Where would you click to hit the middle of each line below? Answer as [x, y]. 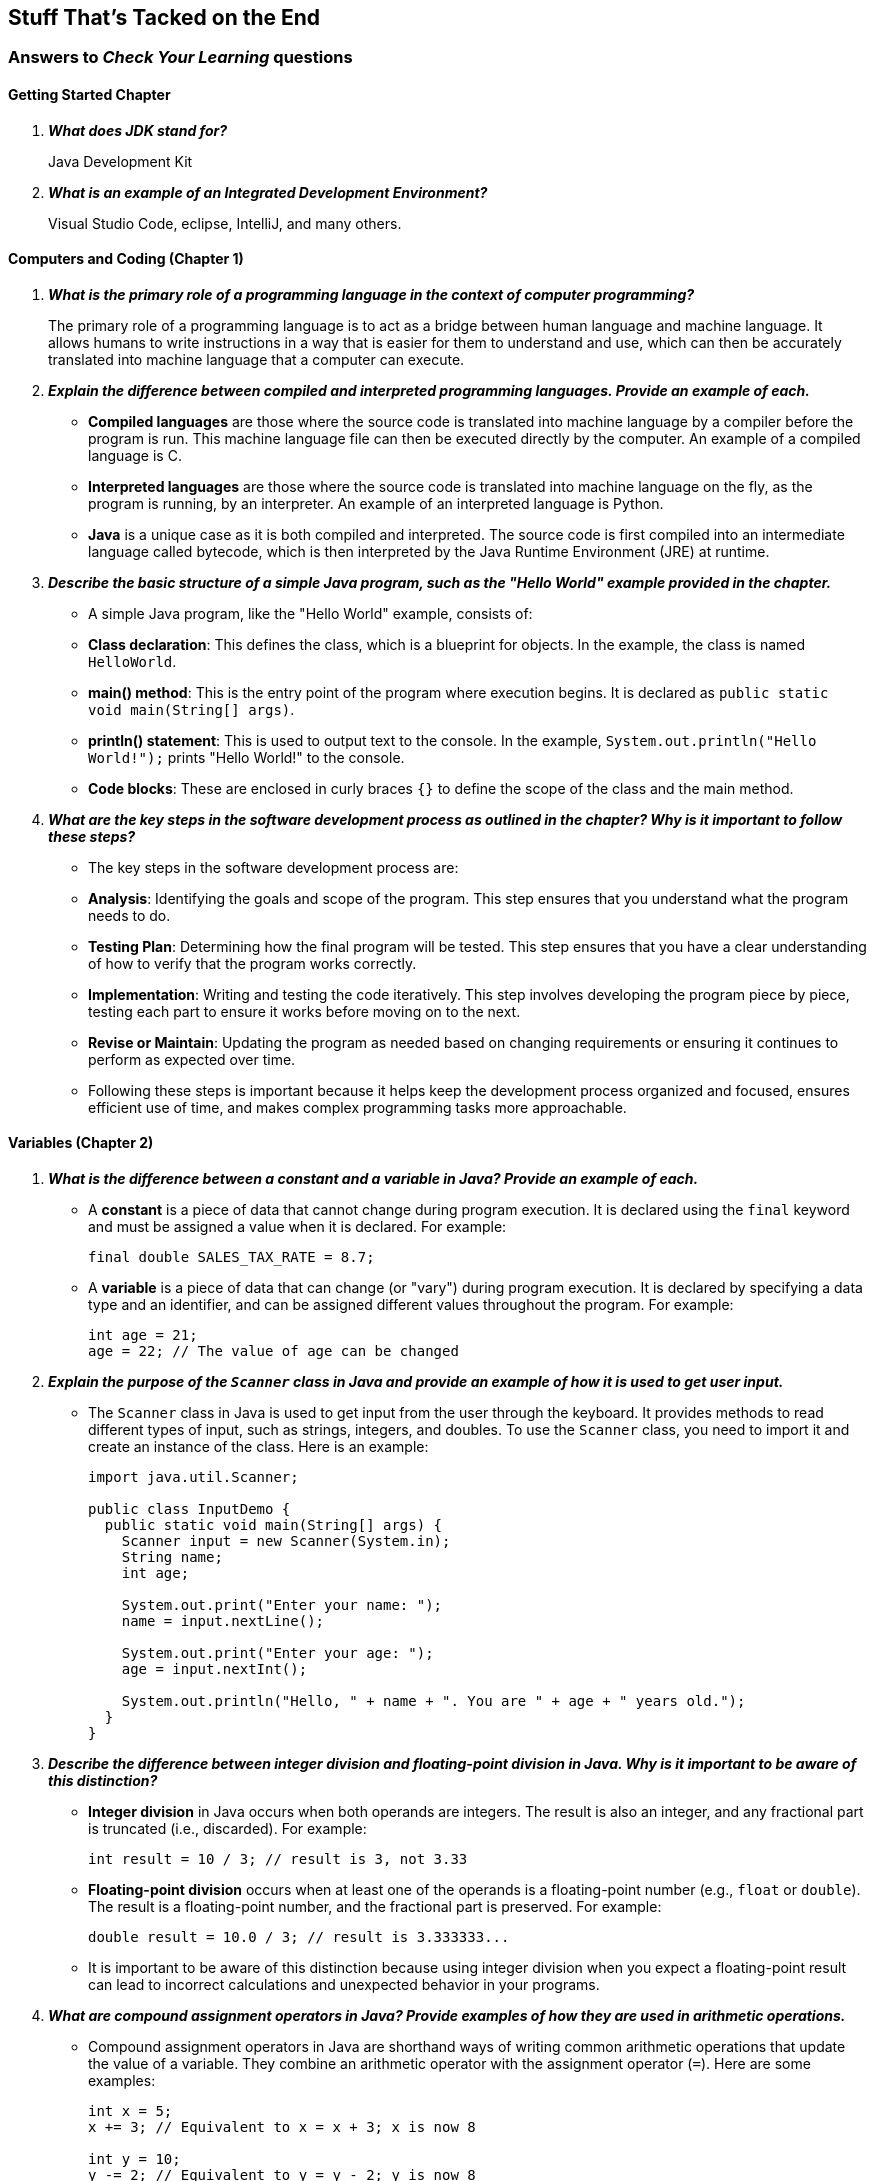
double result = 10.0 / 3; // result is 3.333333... [299, 1937]
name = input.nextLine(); [223, 1621]
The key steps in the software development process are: [273, 867]
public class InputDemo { [189, 1509]
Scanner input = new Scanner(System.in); [286, 1541]
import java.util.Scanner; [193, 1477]
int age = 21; [143, 1335]
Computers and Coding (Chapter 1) [126, 259]
